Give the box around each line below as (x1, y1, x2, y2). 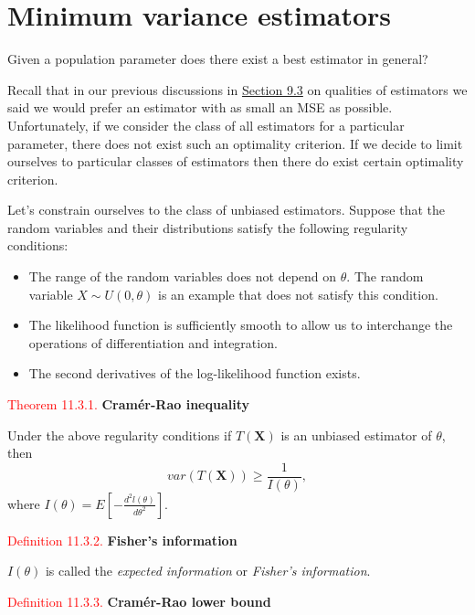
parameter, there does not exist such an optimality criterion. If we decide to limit (7, 133, 463, 153)
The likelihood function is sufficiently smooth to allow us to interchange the (28, 315, 453, 334)
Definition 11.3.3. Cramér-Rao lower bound (7, 592, 271, 611)
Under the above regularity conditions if (7, 425, 232, 444)
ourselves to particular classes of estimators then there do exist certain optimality (7, 152, 464, 171)
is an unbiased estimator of (280, 425, 432, 444)
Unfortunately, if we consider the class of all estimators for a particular (7, 115, 405, 134)
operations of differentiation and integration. (28, 333, 278, 352)
